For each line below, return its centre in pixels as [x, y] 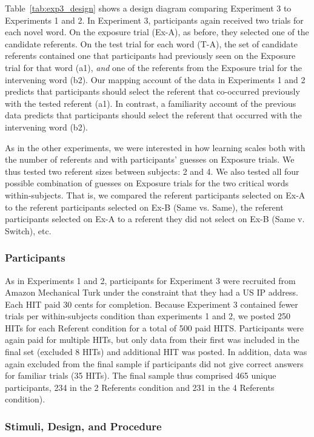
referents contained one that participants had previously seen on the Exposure [150, 56]
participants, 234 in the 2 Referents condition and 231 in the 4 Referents [140, 387]
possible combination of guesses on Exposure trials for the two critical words [147, 183]
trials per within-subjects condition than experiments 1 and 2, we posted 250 [148, 316]
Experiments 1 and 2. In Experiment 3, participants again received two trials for [154, 20]
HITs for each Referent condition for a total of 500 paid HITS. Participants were [155, 327]
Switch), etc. [28, 230]
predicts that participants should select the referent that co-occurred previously [152, 91]
